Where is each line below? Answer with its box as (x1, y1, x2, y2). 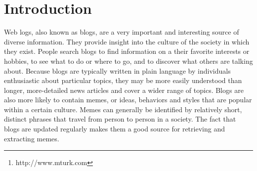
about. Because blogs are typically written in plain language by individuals (4, 65, 231, 76)
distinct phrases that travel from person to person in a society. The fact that (4, 114, 236, 124)
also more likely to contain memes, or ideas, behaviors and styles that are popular (4, 94, 252, 105)
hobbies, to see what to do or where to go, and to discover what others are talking (4, 55, 253, 66)
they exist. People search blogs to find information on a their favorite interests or (4, 46, 250, 56)
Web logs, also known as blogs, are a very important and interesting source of (4, 27, 239, 37)
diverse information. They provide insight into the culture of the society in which (4, 36, 250, 46)
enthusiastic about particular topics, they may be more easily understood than (4, 75, 242, 85)
